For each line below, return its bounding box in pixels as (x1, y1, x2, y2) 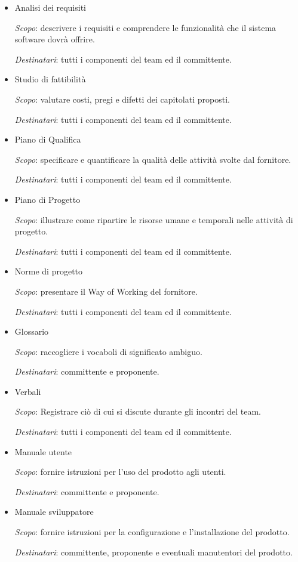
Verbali (14, 385, 41, 397)
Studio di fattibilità (14, 73, 86, 85)
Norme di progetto (14, 265, 83, 277)
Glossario (14, 325, 49, 338)
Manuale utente (14, 445, 72, 458)
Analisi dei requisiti (14, 1, 87, 13)
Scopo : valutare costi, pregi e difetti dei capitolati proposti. (14, 92, 230, 105)
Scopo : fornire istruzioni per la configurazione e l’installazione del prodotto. (14, 526, 290, 538)
